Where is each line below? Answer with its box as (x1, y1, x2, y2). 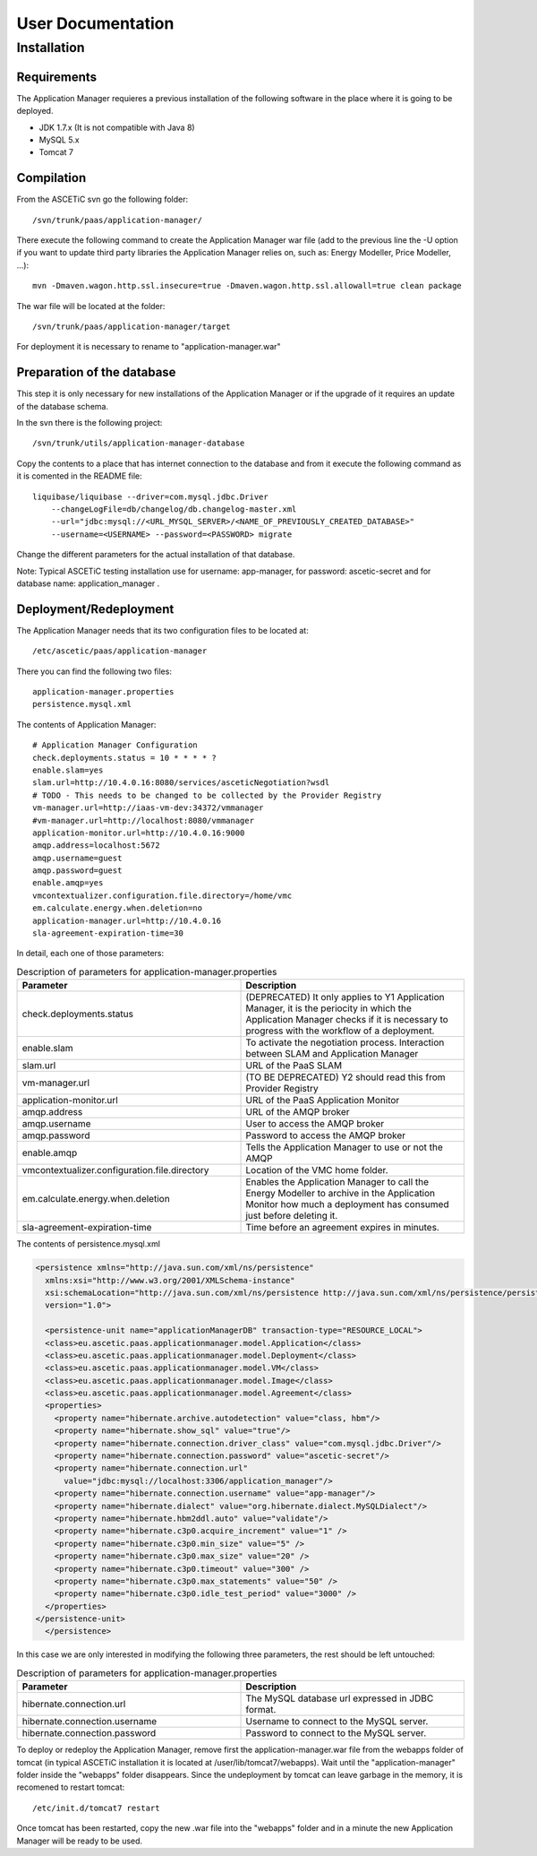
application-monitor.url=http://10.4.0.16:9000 (32, 827, 245, 838)
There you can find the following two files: (16, 666, 172, 677)
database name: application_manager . (16, 578, 160, 589)
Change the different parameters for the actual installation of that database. (16, 549, 295, 560)
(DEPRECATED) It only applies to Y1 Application (245, 991, 445, 1004)
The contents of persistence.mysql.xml (16, 1239, 161, 1249)
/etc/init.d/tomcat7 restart (32, 1802, 160, 1813)
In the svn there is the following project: (16, 418, 163, 427)
